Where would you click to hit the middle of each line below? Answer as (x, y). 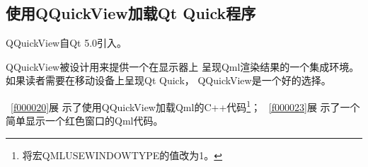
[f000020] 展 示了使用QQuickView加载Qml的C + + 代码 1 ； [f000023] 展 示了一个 (185, 105)
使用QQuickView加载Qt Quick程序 (131, 13)
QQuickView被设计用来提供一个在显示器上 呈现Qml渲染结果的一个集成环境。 (183, 66)
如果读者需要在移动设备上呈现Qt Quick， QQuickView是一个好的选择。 (168, 80)
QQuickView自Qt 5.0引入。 (67, 43)
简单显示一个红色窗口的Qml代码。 (85, 121)
